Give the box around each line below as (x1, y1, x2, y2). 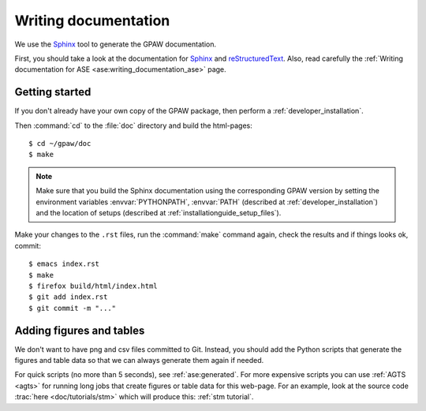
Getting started (14, 85, 92, 99)
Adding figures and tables (14, 323, 145, 337)
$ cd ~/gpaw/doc (28, 139, 92, 148)
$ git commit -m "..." (28, 304, 117, 312)
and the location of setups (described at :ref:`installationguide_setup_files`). (35, 207, 282, 217)
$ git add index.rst (28, 293, 108, 301)
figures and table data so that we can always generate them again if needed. (14, 356, 264, 364)
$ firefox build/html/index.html (28, 281, 158, 290)
